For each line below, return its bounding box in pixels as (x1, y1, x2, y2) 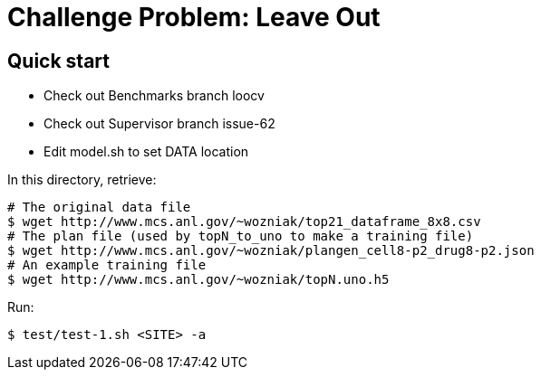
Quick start (7, 49, 110, 72)
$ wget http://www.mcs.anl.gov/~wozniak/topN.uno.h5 (7, 272, 390, 287)
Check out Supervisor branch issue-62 (43, 116, 275, 132)
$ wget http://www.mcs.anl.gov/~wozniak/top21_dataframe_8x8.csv (7, 214, 481, 230)
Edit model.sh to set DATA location (43, 144, 249, 160)
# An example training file (7, 258, 207, 273)
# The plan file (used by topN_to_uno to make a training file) (7, 229, 474, 244)
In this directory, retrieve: (7, 172, 157, 188)
